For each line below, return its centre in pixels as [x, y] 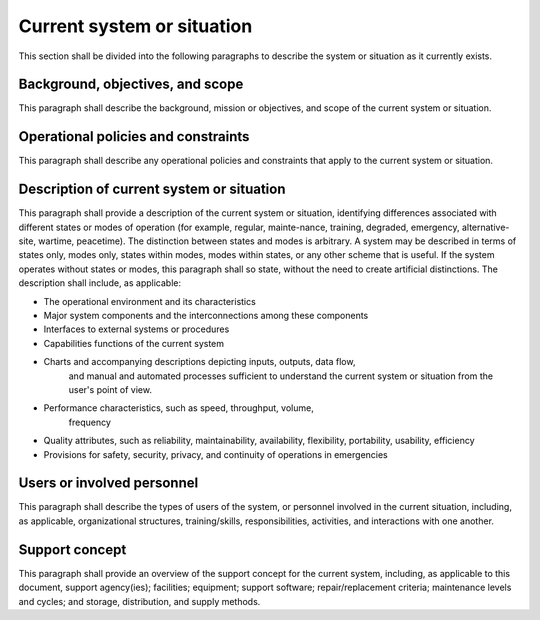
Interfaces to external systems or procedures [136, 329]
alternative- [485, 227]
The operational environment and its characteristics [150, 301]
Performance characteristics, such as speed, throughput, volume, [178, 408]
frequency [90, 422]
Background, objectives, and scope [131, 84]
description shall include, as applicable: [100, 283]
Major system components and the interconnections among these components [206, 315]
